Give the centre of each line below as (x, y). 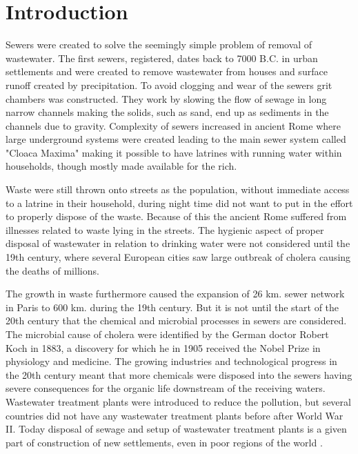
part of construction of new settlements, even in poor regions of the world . (164, 442)
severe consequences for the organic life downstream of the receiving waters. (166, 388)
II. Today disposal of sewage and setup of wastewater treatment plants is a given (176, 429)
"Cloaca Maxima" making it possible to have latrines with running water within (174, 152)
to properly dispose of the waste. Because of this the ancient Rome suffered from (176, 216)
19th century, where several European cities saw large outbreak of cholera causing (178, 257)
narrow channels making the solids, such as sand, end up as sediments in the (167, 112)
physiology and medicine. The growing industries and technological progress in (171, 361)
